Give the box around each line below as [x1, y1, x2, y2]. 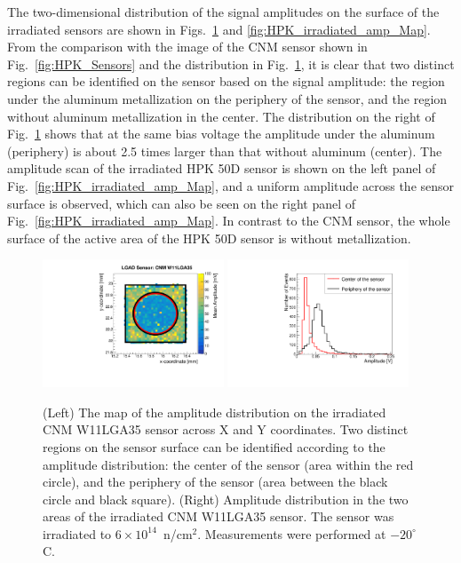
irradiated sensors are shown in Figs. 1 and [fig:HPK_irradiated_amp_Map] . [7, 20, 431, 38]
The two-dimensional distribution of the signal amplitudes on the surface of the [7, 3, 440, 20]
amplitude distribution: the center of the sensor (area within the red [43, 455, 414, 473]
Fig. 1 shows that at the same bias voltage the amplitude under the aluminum [7, 124, 435, 143]
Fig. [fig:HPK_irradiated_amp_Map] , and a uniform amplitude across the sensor [7, 176, 455, 194]
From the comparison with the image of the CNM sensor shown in [7, 37, 368, 56]
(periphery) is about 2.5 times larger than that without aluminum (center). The [7, 141, 442, 160]
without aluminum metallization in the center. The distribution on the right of [7, 107, 435, 125]
